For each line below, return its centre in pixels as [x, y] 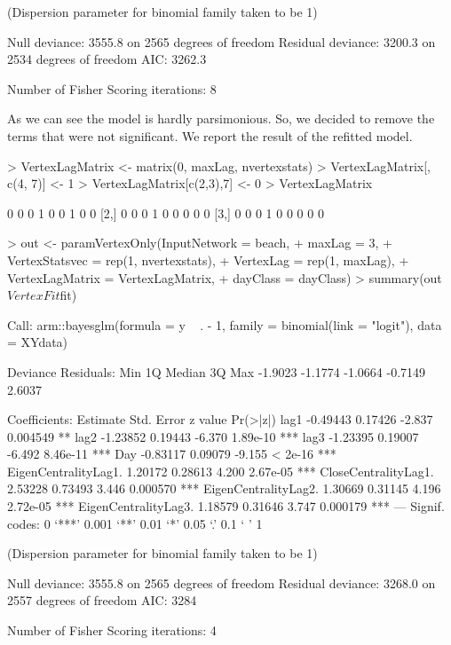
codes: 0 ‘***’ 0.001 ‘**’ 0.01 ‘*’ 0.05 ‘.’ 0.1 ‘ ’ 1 [135, 523]
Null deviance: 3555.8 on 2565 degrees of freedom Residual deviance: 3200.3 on [222, 41]
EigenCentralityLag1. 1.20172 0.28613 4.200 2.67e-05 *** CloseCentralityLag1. [221, 471]
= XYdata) [38, 342]
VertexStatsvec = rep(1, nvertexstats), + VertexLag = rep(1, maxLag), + [208, 260]
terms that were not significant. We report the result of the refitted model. [210, 135]
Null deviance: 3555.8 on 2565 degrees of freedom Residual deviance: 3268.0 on [222, 582]
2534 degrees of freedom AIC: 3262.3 [107, 59]
